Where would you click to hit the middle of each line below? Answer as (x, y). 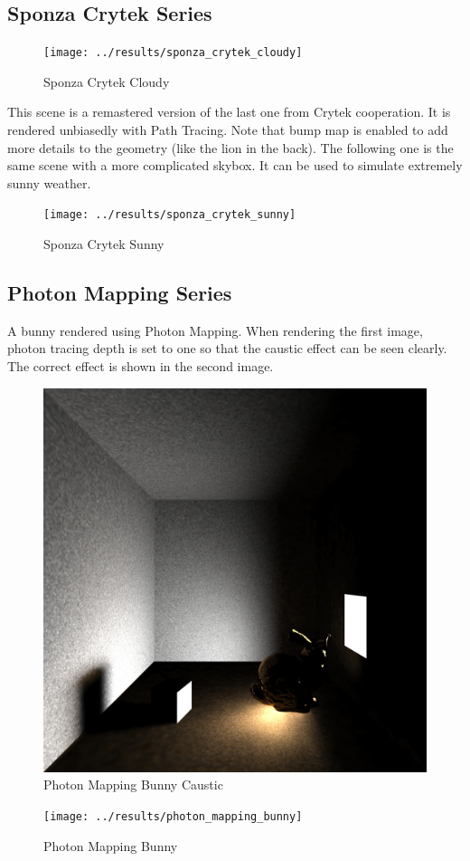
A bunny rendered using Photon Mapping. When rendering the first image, (215, 330)
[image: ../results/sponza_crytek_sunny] (170, 215)
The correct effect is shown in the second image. (141, 366)
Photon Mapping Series (120, 293)
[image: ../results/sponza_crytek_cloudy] (173, 53)
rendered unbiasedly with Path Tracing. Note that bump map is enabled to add (228, 130)
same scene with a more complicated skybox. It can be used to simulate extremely (235, 165)
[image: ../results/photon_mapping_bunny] (173, 816)
